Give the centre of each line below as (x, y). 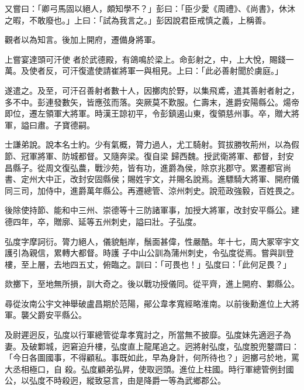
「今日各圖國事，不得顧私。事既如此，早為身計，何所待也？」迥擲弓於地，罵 (152, 357)
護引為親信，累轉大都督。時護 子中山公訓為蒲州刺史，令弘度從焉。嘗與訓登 (149, 253)
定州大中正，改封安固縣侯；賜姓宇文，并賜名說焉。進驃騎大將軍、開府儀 (160, 179)
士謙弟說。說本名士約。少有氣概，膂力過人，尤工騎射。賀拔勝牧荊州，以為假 (152, 144)
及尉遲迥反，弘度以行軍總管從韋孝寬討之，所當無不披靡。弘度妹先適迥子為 (148, 335)
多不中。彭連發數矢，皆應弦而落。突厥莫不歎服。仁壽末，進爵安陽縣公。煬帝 (152, 102)
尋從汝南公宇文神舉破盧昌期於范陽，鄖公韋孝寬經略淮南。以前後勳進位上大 (148, 303)
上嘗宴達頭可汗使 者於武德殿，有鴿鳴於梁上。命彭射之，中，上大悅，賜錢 (145, 59)
